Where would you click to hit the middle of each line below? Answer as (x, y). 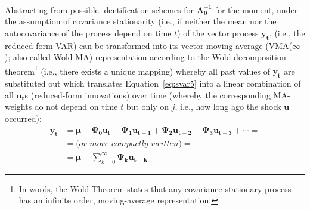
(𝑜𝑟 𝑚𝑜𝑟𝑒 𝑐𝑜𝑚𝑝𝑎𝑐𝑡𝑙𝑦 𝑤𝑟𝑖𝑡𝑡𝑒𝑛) (129, 144)
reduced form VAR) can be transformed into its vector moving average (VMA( (149, 45)
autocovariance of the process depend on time (88, 33)
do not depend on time (76, 106)
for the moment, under (256, 9)
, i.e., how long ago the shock (228, 106)
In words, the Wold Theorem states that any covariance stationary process (155, 188)
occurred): (23, 118)
